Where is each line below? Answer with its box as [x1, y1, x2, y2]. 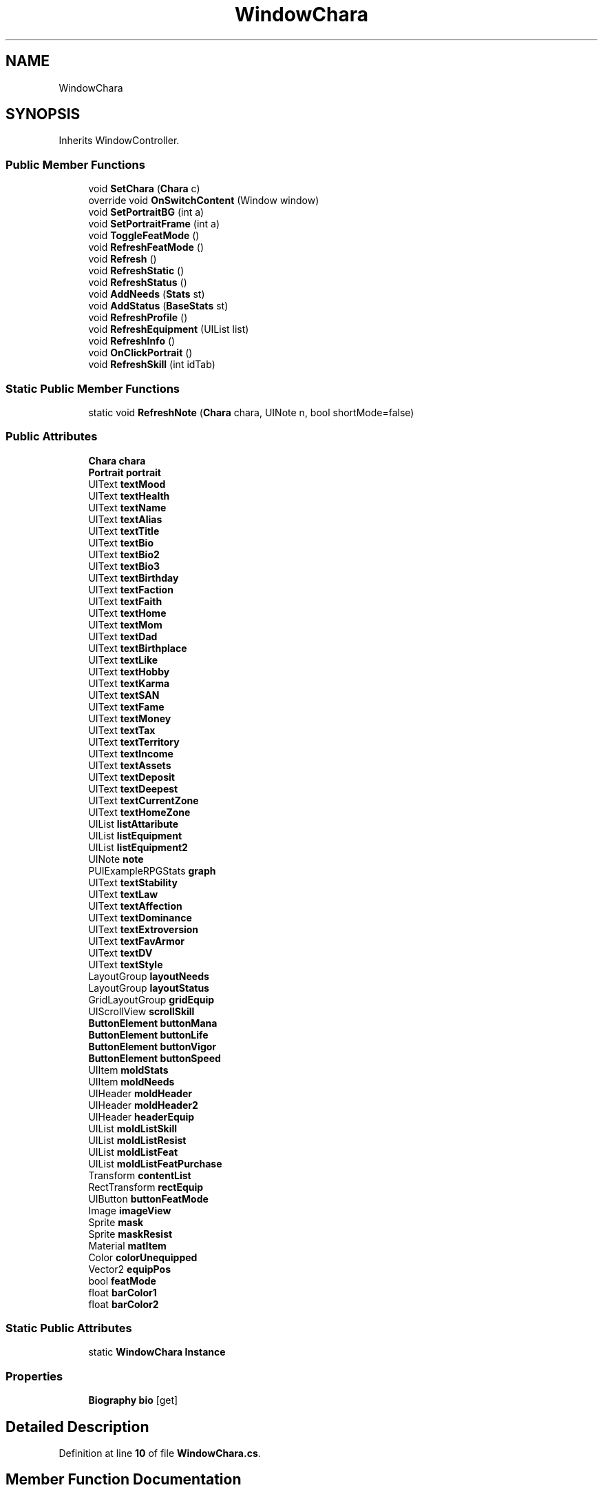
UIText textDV [88, 946, 153, 959]
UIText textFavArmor [88, 935, 184, 947]
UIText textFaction [88, 583, 173, 595]
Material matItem [88, 1239, 167, 1252]
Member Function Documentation [6, 1471, 242, 1489]
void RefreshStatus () [88, 276, 187, 289]
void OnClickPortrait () [88, 347, 193, 359]
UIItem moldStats [88, 1063, 169, 1076]
